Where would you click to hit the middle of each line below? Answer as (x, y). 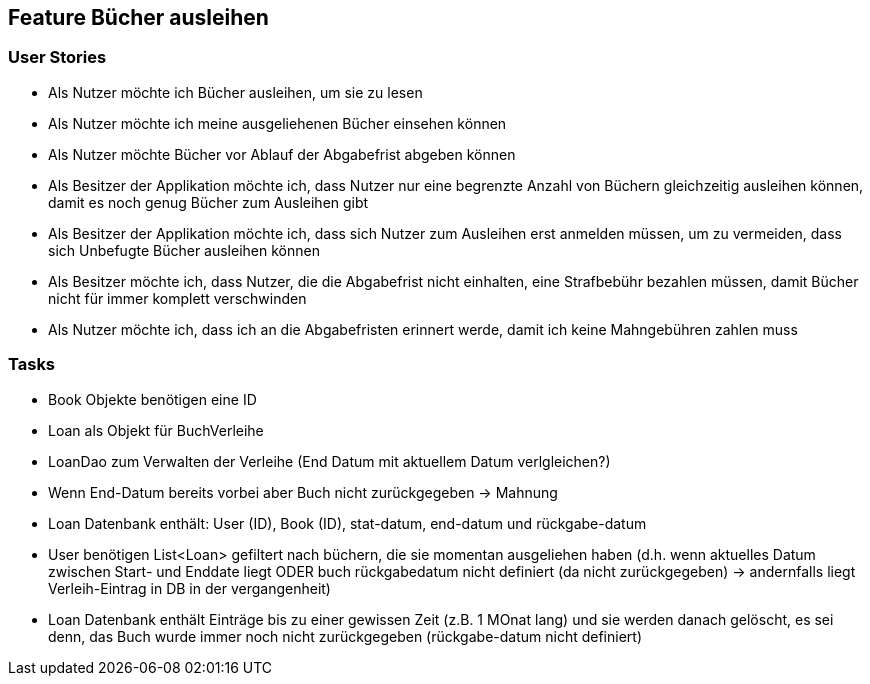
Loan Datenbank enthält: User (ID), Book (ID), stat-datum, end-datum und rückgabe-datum (347, 523)
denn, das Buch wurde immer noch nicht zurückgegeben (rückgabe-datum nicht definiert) (345, 636)
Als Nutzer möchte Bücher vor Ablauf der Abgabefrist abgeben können (282, 154)
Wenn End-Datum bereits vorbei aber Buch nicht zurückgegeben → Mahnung (303, 492)
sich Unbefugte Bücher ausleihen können (184, 250)
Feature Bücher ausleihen (138, 17)
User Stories (57, 57)
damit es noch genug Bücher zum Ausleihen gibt (208, 202)
